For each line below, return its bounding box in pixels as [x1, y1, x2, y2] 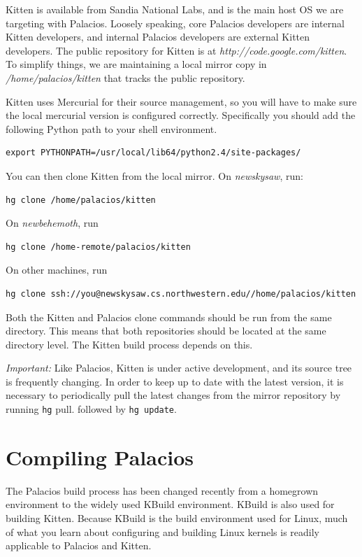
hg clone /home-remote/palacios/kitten [6, 241, 191, 252]
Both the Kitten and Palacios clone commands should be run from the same [6, 309, 332, 324]
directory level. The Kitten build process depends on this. [6, 337, 253, 351]
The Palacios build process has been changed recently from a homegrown [6, 483, 319, 498]
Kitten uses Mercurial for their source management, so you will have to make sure [6, 94, 357, 108]
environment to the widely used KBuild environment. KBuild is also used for [6, 497, 335, 512]
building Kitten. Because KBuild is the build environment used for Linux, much [6, 511, 348, 526]
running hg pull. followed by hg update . [6, 402, 177, 416]
